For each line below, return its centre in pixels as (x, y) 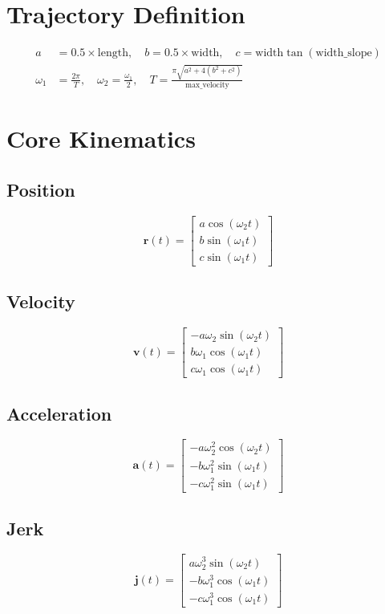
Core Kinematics (101, 138)
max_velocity (207, 85)
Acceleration (59, 413)
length (113, 53)
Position (41, 189)
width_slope (344, 53)
